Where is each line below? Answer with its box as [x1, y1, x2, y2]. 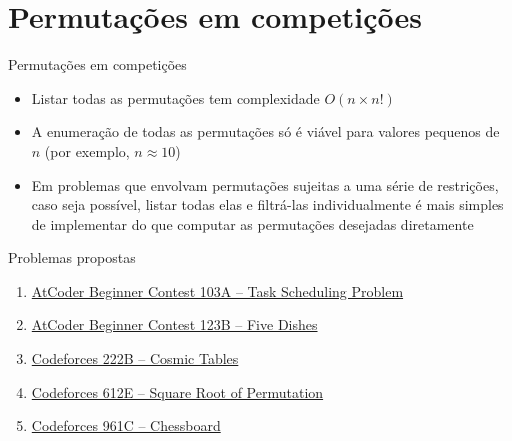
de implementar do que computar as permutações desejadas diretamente [31, 213, 474, 234]
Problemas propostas [8, 247, 136, 268]
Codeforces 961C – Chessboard [31, 415, 221, 436]
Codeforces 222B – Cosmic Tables [31, 348, 239, 369]
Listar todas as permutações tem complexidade [31, 87, 320, 108]
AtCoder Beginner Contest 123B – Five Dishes [31, 314, 318, 335]
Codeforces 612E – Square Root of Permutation [31, 381, 324, 402]
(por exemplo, [44, 140, 130, 161]
